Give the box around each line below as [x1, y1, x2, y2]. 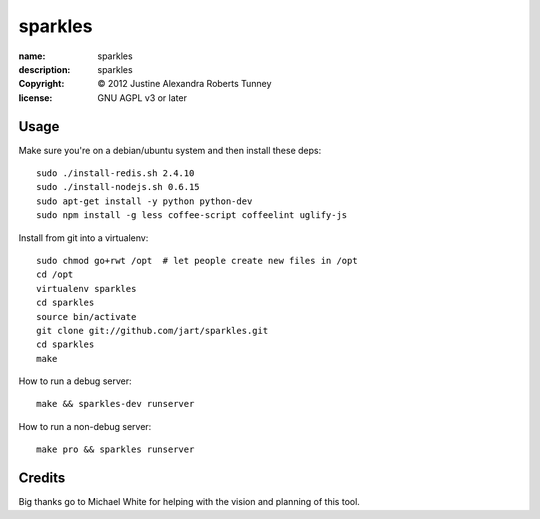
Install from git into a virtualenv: [18, 231, 149, 244]
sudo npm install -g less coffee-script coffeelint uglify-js [36, 210, 348, 221]
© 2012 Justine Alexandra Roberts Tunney [97, 78, 272, 90]
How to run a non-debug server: [18, 420, 152, 432]
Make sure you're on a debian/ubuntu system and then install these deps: [18, 144, 322, 156]
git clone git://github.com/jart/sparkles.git [36, 325, 269, 336]
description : [18, 63, 71, 75]
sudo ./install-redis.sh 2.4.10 [36, 168, 195, 179]
